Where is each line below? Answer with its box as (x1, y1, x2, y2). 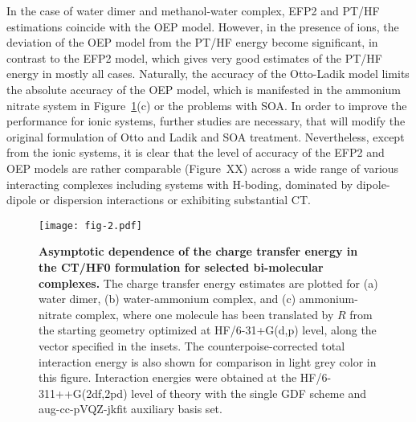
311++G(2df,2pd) (39, 384, 128, 401)
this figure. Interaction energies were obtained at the (39, 369, 297, 386)
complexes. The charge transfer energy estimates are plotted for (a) (39, 274, 378, 291)
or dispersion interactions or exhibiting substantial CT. (39, 191, 311, 208)
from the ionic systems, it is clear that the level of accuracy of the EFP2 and (6, 144, 385, 161)
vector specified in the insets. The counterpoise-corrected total (39, 337, 345, 354)
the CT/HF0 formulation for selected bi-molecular (39, 258, 324, 275)
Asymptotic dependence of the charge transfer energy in (39, 243, 358, 260)
